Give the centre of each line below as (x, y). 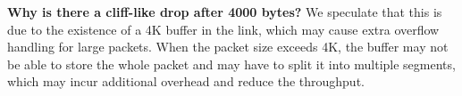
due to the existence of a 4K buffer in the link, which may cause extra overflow (223, 29)
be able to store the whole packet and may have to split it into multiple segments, (231, 64)
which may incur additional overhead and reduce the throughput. (186, 81)
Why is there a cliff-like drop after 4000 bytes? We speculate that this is (225, 12)
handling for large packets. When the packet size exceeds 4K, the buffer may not (228, 47)
